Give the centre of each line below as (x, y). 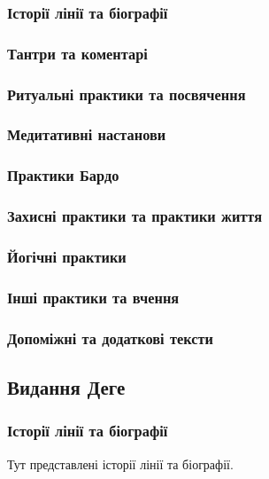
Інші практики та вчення (93, 297)
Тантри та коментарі (77, 53)
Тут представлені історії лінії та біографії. (120, 463)
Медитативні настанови (87, 134)
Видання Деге (66, 386)
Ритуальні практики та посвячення (127, 94)
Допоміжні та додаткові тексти (110, 338)
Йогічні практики (67, 256)
